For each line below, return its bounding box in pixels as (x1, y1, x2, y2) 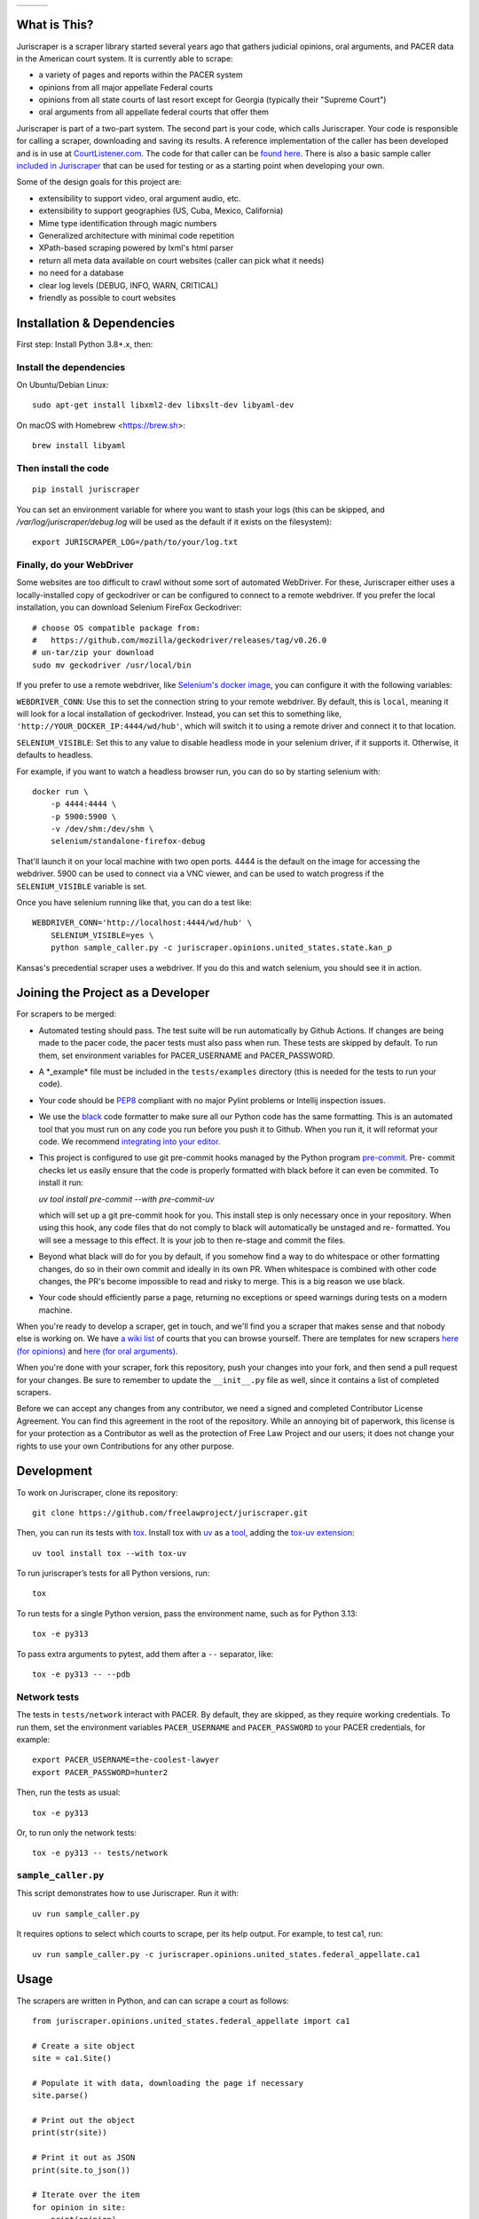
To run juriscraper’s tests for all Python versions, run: (16, 1568, 210, 1579)
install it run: (38, 1177, 84, 1188)
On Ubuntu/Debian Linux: (16, 379, 109, 390)
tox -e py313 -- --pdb (32, 1670, 131, 1679)
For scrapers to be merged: (16, 1008, 117, 1020)
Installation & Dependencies (16, 315, 176, 330)
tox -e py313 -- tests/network (32, 1848, 169, 1859)
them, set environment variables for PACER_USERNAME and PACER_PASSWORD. (38, 1050, 335, 1061)
